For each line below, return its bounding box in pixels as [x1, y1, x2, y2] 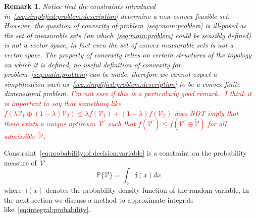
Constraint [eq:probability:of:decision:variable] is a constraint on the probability [4, 147, 247, 158]
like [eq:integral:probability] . [4, 204, 91, 215]
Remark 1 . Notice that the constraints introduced [4, 1, 156, 11]
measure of [4, 157, 37, 167]
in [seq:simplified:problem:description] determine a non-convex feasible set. [4, 10, 230, 21]
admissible [4, 131, 35, 141]
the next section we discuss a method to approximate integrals [4, 194, 194, 205]
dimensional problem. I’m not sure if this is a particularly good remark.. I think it [4, 88, 252, 99]
